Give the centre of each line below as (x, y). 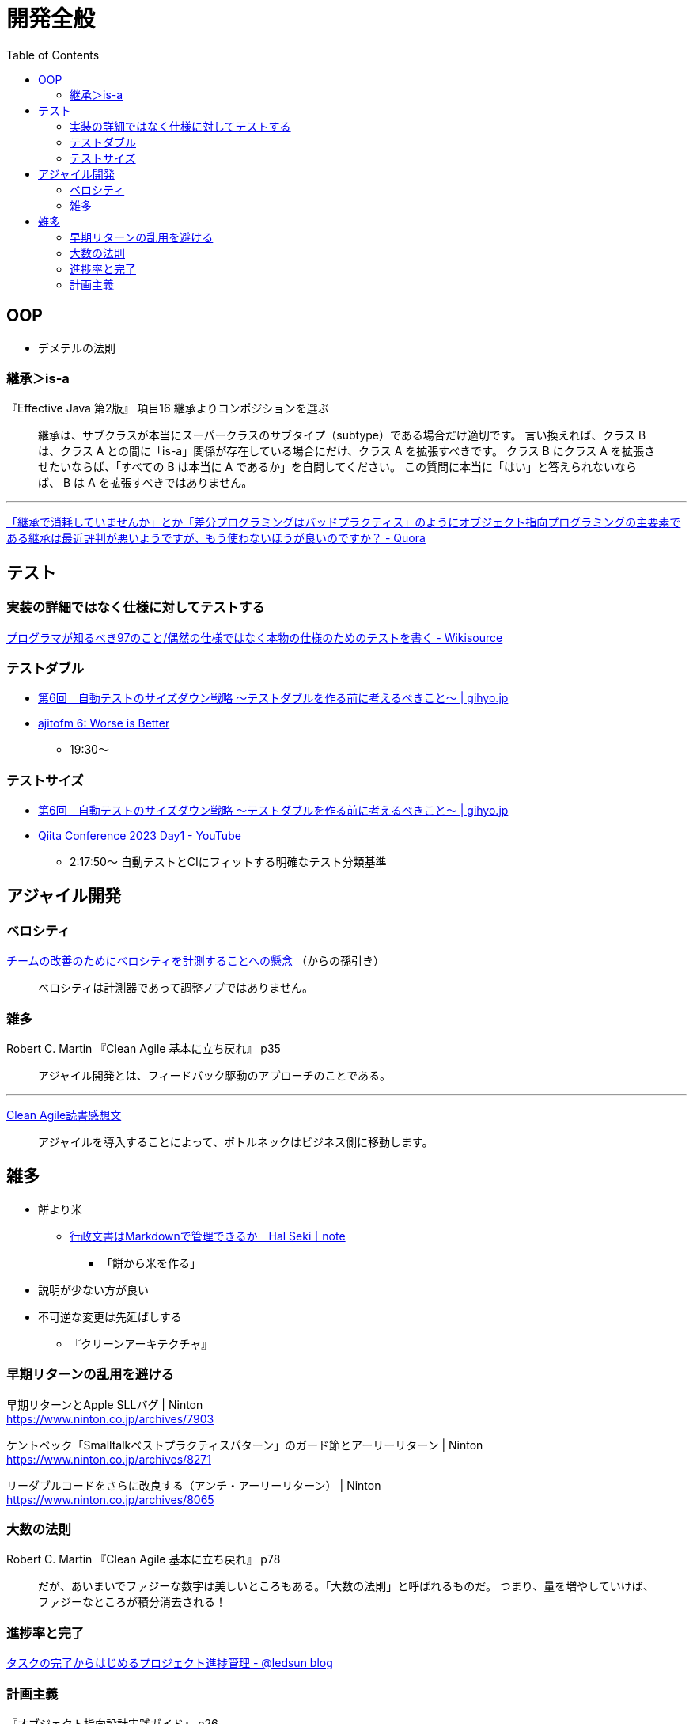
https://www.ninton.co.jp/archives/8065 (110, 1499)
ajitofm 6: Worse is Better (104, 723)
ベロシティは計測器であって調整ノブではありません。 (176, 988)
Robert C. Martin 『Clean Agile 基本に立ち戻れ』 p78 (144, 1559)
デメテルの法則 (77, 347)
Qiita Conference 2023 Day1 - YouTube (140, 836)
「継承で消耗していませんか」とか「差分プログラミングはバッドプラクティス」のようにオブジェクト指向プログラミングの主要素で (344, 522)
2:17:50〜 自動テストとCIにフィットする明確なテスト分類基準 (228, 862)
